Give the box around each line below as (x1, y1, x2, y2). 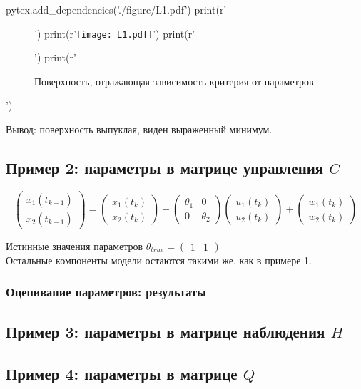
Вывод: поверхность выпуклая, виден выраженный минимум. (6, 122, 273, 137)
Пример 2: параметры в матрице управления (6, 157, 324, 179)
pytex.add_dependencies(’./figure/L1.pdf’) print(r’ (6, 2, 227, 16)
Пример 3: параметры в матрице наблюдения (6, 320, 325, 342)
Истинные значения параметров (6, 238, 143, 253)
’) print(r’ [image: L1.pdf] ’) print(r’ (34, 26, 195, 41)
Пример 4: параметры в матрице (6, 362, 238, 384)
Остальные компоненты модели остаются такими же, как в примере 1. (6, 252, 312, 267)
